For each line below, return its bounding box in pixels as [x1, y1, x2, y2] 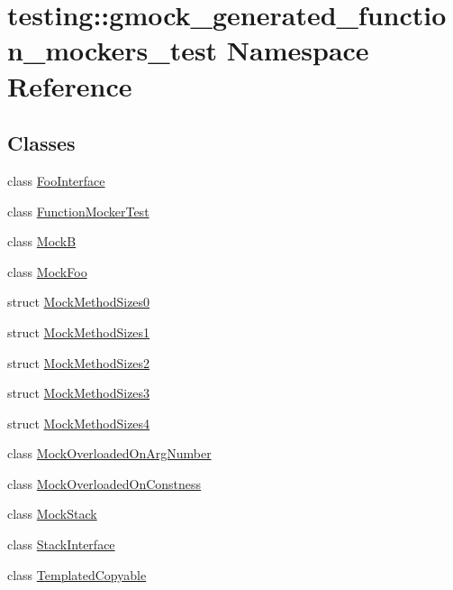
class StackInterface [7, 535, 115, 554]
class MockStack [7, 504, 97, 523]
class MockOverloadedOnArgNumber [7, 444, 212, 463]
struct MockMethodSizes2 [7, 353, 150, 372]
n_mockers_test [7, 32, 218, 69]
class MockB [7, 232, 77, 251]
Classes [7, 129, 76, 157]
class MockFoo [7, 262, 87, 281]
